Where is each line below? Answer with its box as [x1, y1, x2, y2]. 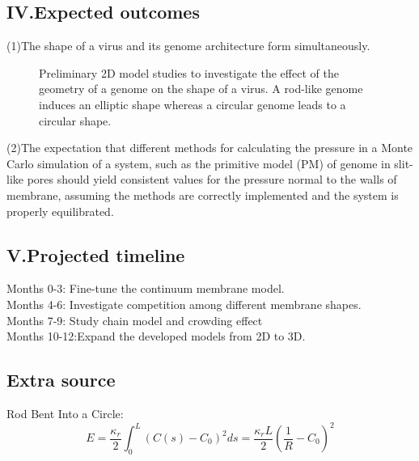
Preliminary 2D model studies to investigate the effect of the [39, 64, 339, 81]
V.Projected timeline [6, 242, 185, 267]
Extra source [6, 367, 116, 392]
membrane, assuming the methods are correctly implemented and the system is [6, 186, 399, 203]
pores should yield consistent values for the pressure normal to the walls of [27, 171, 397, 188]
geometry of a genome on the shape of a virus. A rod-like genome [39, 80, 363, 97]
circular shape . [39, 112, 112, 129]
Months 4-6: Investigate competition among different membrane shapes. [6, 295, 362, 312]
